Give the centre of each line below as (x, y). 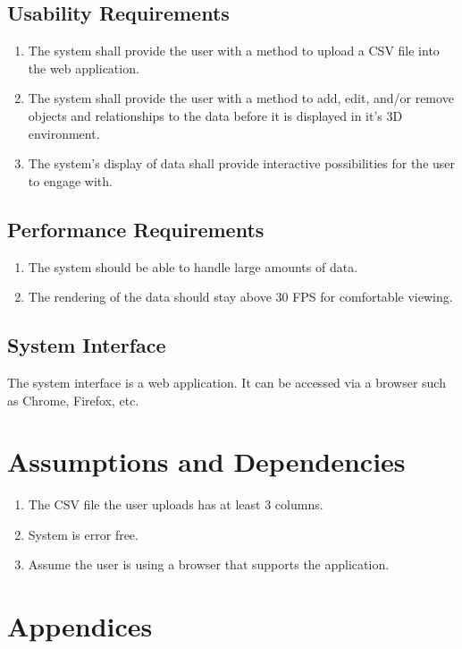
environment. (64, 133)
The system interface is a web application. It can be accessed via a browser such (227, 382)
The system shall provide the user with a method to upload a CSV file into (234, 51)
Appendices (80, 626)
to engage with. (70, 180)
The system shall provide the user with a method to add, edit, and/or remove (241, 98)
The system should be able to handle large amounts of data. (193, 266)
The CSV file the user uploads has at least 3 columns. (176, 504)
